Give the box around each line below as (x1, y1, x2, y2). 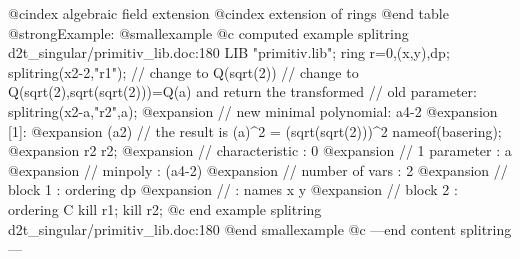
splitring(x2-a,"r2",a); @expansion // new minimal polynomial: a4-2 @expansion (8, 100, 498, 121)
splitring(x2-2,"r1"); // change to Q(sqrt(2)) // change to (8, 61, 359, 82)
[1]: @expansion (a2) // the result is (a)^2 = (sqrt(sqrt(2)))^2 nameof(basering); (8, 120, 502, 141)
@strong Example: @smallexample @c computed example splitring (8, 22, 409, 43)
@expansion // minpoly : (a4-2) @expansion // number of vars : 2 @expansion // (8, 159, 508, 180)
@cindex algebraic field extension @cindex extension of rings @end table (8, 3, 449, 23)
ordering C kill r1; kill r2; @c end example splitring (8, 198, 322, 219)
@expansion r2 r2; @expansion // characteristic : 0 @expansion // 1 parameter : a (8, 140, 512, 161)
